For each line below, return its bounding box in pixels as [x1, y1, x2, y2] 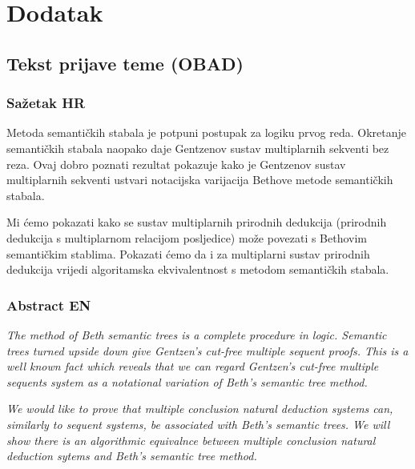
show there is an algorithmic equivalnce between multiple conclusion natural [6, 431, 376, 448]
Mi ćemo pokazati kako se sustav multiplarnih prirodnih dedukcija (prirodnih [6, 214, 387, 230]
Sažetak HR [6, 93, 86, 113]
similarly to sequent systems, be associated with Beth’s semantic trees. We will [6, 415, 390, 432]
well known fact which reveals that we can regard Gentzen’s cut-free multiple [6, 358, 379, 375]
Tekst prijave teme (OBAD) [6, 50, 244, 75]
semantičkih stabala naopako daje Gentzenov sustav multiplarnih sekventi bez [6, 139, 389, 156]
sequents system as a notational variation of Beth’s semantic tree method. [6, 373, 368, 390]
